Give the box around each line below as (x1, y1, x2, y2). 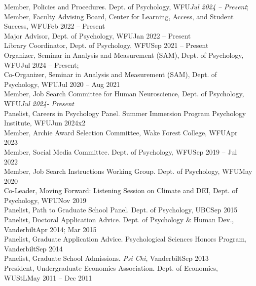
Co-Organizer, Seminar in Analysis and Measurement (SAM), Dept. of (4, 69, 217, 80)
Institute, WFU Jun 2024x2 (4, 118, 85, 128)
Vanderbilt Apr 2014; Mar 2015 (4, 224, 97, 234)
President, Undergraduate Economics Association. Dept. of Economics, (4, 263, 218, 273)
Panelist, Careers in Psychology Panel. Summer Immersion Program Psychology (4, 108, 246, 118)
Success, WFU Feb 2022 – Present (4, 21, 105, 31)
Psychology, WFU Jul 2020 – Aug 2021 (4, 79, 120, 89)
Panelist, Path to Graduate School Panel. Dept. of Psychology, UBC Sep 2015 (4, 204, 238, 215)
